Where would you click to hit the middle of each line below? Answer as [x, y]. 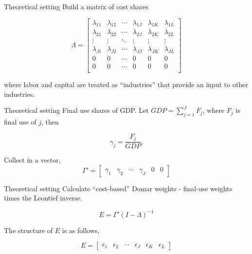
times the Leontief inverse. [43, 198]
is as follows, [81, 230]
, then [50, 122]
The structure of [28, 230]
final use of [20, 122]
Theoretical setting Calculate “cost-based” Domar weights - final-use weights [118, 188]
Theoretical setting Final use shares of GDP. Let [76, 110]
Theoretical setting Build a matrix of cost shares [76, 6]
